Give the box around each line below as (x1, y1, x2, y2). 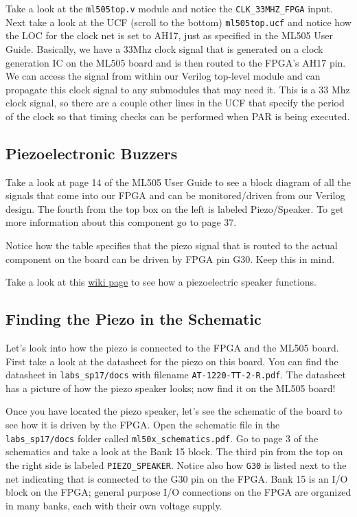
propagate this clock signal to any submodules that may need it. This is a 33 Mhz (5, 82, 350, 96)
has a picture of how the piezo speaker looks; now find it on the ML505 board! (5, 380, 336, 395)
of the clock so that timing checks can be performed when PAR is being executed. (5, 108, 350, 123)
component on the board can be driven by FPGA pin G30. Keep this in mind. (5, 251, 335, 266)
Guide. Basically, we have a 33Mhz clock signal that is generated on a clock (5, 41, 323, 56)
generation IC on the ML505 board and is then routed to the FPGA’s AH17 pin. (5, 55, 346, 69)
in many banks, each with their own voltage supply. (5, 498, 222, 512)
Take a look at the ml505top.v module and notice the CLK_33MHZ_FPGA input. (5, 1, 333, 15)
